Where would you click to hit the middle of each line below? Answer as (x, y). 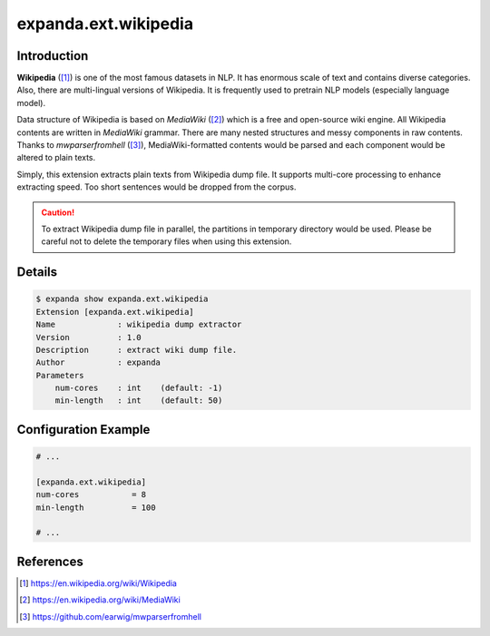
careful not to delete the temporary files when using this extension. (167, 241)
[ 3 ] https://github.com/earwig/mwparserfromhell (110, 616)
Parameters (60, 375)
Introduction (53, 56)
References (50, 561)
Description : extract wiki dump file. (137, 350)
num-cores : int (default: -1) (139, 388)
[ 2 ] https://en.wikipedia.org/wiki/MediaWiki (100, 600)
